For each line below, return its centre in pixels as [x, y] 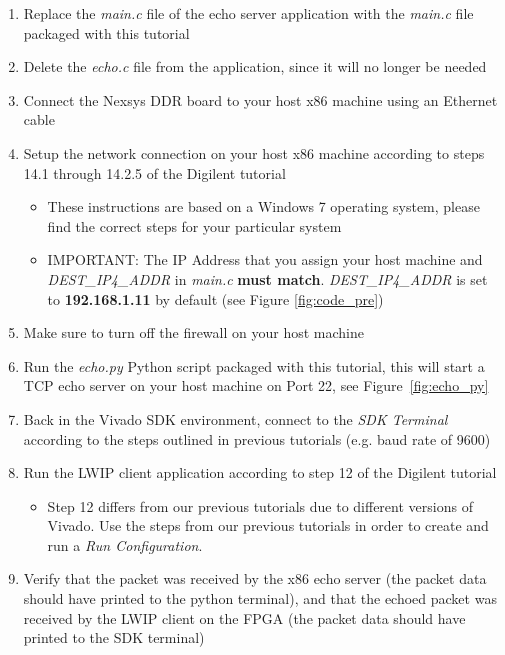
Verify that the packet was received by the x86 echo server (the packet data [255, 578]
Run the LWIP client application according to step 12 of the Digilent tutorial [260, 472]
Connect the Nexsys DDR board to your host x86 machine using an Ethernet [260, 99]
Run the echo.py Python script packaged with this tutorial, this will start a [254, 365]
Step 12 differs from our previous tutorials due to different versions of [260, 505]
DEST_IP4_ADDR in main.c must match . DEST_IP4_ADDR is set [267, 278]
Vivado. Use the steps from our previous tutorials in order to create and [268, 525]
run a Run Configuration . [125, 544]
